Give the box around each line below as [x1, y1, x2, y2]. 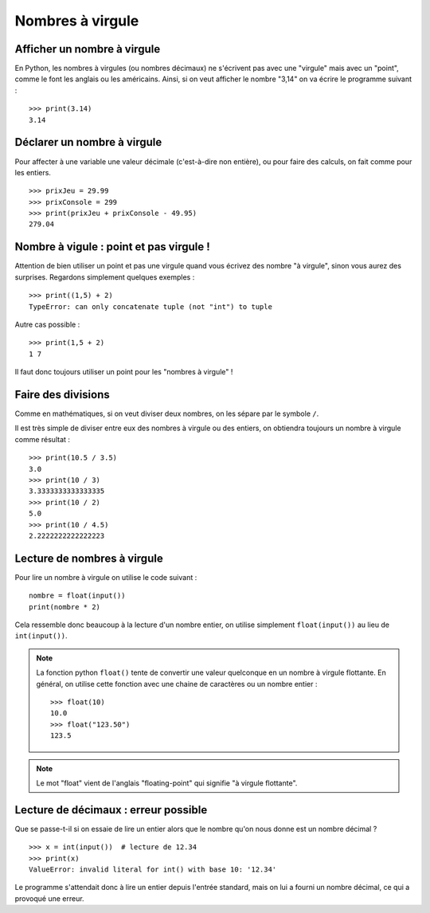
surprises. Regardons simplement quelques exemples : [14, 272, 195, 282]
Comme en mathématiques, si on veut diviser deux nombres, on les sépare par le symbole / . [14, 409, 319, 418]
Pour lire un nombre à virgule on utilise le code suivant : [14, 572, 197, 582]
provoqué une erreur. [14, 893, 84, 903]
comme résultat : [14, 434, 71, 444]
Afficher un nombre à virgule [14, 42, 161, 56]
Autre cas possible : [14, 319, 80, 329]
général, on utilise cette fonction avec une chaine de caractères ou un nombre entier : [36, 679, 318, 688]
